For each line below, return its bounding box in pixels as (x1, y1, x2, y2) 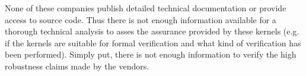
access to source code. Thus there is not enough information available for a (5, 13, 276, 26)
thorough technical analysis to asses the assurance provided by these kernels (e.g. (5, 25, 299, 37)
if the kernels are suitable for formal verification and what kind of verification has (5, 36, 301, 49)
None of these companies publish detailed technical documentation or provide (5, 2, 286, 14)
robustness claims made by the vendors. (5, 59, 149, 72)
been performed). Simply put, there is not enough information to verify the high (5, 48, 297, 61)
